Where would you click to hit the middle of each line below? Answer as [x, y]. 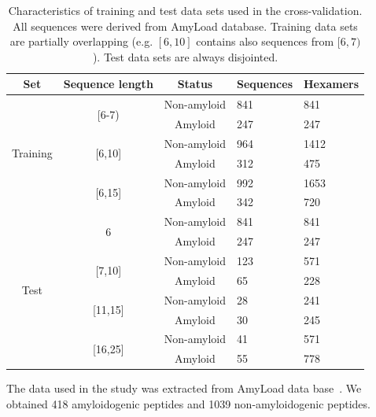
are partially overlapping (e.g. [81, 41]
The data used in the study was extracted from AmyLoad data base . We [184, 388]
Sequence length [108, 84]
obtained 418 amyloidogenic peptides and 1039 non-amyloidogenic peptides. [188, 403]
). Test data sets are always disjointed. [185, 56]
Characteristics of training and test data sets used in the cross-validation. [185, 10]
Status [195, 84]
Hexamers [332, 84]
